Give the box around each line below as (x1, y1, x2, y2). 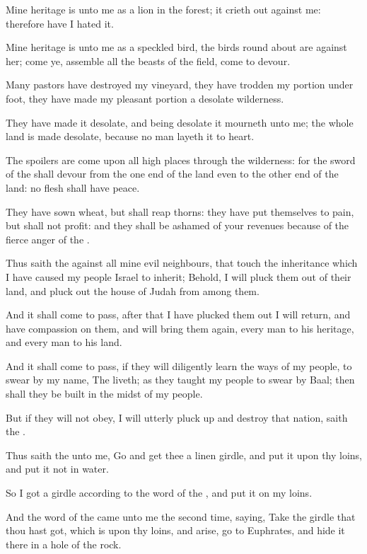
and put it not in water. (6, 461, 109, 476)
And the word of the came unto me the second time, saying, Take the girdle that (6, 509, 356, 524)
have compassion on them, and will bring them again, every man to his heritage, (6, 321, 354, 335)
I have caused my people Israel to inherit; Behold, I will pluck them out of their (6, 269, 351, 284)
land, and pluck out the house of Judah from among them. (6, 283, 260, 298)
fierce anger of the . (6, 231, 90, 246)
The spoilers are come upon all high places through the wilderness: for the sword (6, 152, 356, 167)
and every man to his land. (6, 335, 122, 350)
